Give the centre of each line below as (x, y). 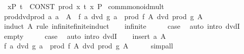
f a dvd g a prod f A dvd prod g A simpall (88, 46)
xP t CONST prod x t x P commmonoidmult (86, 6)
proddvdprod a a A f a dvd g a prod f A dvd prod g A (103, 16)
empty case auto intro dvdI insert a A (85, 36)
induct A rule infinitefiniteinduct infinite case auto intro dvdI (122, 26)
